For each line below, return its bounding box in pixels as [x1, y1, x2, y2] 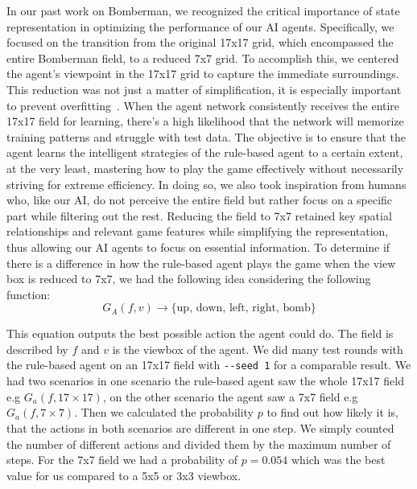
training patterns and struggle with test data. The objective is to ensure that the [6, 128, 406, 145]
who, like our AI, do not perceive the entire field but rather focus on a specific [6, 191, 393, 208]
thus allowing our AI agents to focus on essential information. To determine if [6, 238, 390, 255]
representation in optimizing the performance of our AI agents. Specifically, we [6, 18, 394, 35]
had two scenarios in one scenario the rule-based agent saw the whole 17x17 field [6, 372, 404, 389]
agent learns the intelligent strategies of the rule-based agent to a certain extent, [6, 144, 403, 161]
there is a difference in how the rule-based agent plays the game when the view [6, 254, 396, 271]
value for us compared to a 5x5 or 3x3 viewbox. [6, 466, 242, 483]
